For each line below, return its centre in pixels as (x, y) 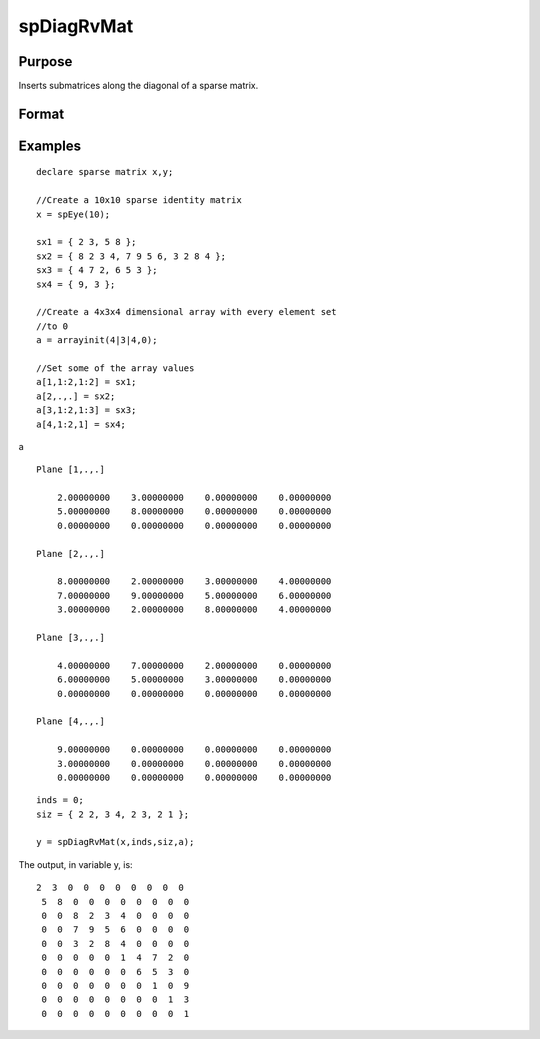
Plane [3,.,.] (70, 637)
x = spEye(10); (73, 214)
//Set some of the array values (115, 368)
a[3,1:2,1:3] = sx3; (86, 410)
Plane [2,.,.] (70, 553)
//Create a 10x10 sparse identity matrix (139, 200)
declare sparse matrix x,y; (105, 172)
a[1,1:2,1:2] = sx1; (86, 382)
